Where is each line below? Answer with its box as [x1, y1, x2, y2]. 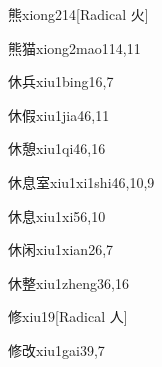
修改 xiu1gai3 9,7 [8, 339, 105, 360]
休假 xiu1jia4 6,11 [8, 104, 110, 125]
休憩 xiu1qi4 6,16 [8, 138, 106, 159]
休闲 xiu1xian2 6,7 [8, 239, 114, 260]
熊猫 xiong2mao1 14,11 [8, 37, 141, 58]
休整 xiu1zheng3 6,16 [8, 272, 129, 293]
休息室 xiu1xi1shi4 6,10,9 [8, 171, 155, 192]
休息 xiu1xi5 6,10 [8, 205, 106, 226]
